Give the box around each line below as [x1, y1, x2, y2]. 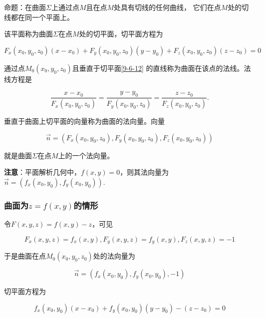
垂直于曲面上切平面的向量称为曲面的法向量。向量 [4, 116, 165, 126]
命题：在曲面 [4, 2, 46, 12]
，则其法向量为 [120, 167, 169, 177]
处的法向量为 [93, 251, 135, 261]
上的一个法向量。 [58, 150, 114, 160]
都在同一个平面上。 [10, 11, 74, 22]
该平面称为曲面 [4, 28, 53, 39]
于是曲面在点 [4, 251, 46, 261]
